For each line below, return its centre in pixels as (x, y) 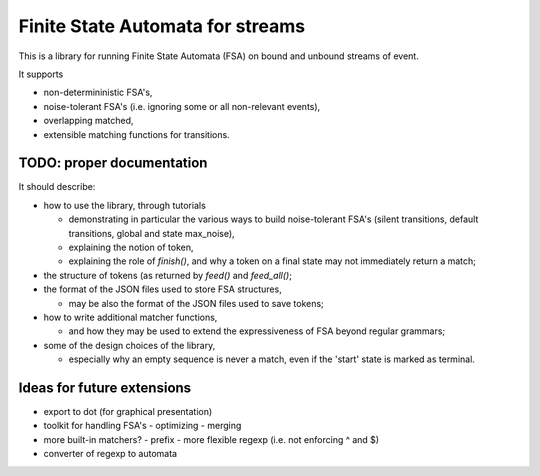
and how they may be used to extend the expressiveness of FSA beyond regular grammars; (257, 331)
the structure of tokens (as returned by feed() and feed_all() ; (167, 275)
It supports (41, 74)
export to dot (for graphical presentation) (128, 411)
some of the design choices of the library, (129, 345)
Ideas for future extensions (105, 387)
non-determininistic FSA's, (98, 92)
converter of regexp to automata (110, 454)
